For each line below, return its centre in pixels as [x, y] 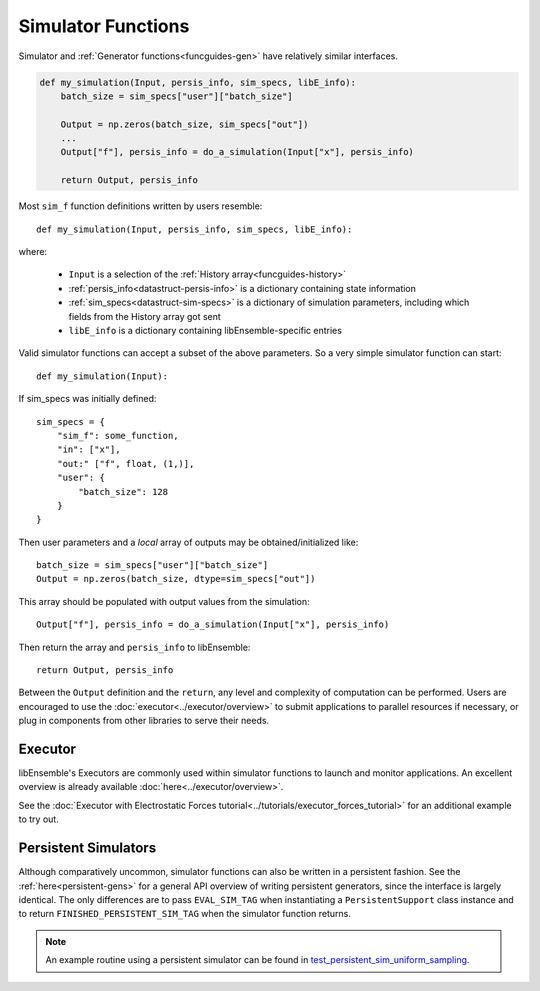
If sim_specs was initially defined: [87, 399]
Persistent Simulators [87, 848]
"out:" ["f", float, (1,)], [125, 463]
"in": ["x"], [88, 449]
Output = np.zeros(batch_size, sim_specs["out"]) [184, 124]
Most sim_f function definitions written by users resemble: [140, 206]
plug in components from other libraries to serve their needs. [144, 721]
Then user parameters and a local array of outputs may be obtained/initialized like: [188, 542]
